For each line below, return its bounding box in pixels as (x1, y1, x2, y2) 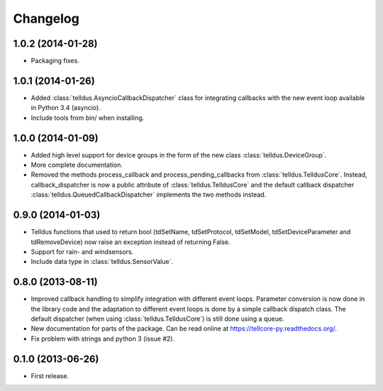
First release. (30, 371, 70, 380)
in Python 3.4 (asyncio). (30, 104, 101, 112)
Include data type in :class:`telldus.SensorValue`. (30, 258, 174, 266)
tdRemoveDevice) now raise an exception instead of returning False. (30, 238, 231, 246)
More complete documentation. (30, 160, 123, 170)
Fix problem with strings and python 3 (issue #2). (30, 334, 175, 343)
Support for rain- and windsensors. (30, 247, 134, 255)
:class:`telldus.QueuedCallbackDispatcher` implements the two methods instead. (30, 190, 267, 199)
